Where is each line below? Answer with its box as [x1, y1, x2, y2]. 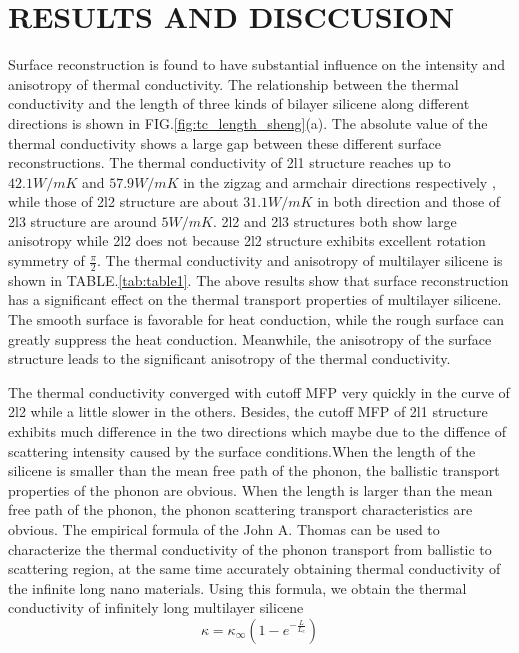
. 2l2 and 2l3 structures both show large [212, 210, 457, 231]
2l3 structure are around [8, 210, 157, 231]
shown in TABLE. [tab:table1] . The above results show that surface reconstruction [8, 269, 509, 290]
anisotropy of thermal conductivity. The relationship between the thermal [8, 73, 459, 94]
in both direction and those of [317, 191, 501, 212]
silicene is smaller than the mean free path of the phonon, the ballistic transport [8, 460, 500, 481]
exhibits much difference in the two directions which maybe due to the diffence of [8, 421, 506, 442]
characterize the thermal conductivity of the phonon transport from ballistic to [8, 538, 492, 559]
